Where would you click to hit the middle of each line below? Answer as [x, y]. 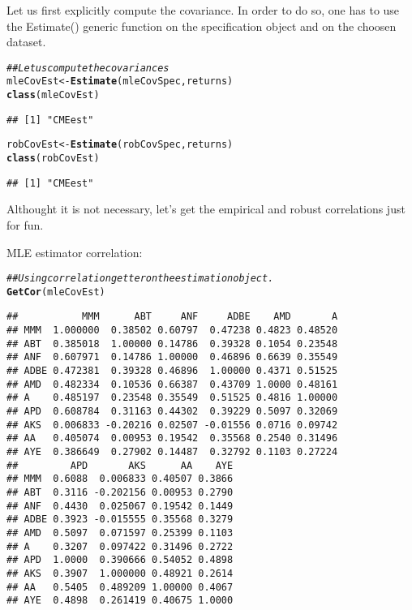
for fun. [25, 224]
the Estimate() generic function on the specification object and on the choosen [202, 26]
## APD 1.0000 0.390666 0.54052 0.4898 [120, 560]
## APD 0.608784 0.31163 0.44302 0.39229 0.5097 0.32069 [172, 412]
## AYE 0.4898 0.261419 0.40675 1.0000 [120, 601]
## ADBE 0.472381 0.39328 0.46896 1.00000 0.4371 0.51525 [172, 371]
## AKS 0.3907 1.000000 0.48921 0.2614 [120, 573]
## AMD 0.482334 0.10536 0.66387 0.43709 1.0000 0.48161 [172, 384]
